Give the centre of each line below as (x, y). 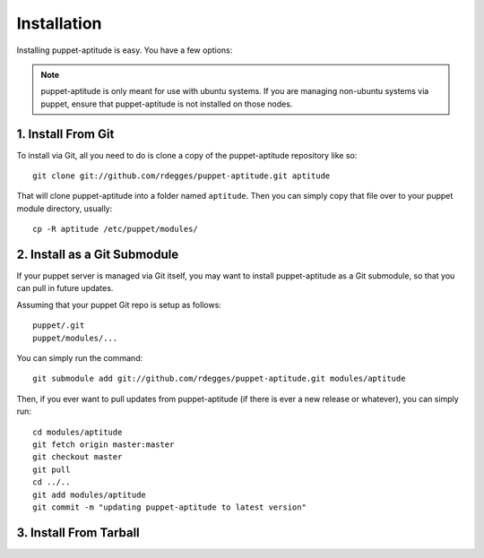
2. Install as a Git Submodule (98, 254)
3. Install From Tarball (78, 532)
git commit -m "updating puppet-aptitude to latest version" (169, 507)
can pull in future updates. (65, 288)
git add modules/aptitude (90, 494)
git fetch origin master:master (104, 445)
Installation (59, 23)
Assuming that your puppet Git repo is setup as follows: (119, 305)
